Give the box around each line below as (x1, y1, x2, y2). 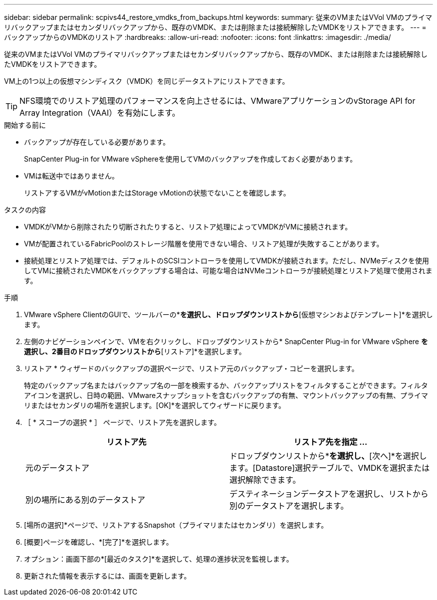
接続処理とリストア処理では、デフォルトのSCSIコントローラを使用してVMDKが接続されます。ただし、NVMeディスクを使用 (24, 256, 429, 265)
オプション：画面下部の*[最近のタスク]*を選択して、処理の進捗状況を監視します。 (24, 555, 293, 563)
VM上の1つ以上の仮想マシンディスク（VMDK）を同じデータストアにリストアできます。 (4, 77, 289, 85)
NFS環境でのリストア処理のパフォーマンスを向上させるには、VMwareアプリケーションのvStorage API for (19, 96, 416, 106)
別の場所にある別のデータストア (25, 495, 146, 505)
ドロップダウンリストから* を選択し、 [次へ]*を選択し (229, 451, 427, 461)
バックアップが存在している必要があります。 (24, 138, 170, 146)
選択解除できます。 (229, 475, 301, 485)
